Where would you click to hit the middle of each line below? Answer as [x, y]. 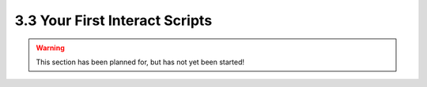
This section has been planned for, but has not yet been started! [140, 62]
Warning [50, 48]
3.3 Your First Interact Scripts [113, 20]
